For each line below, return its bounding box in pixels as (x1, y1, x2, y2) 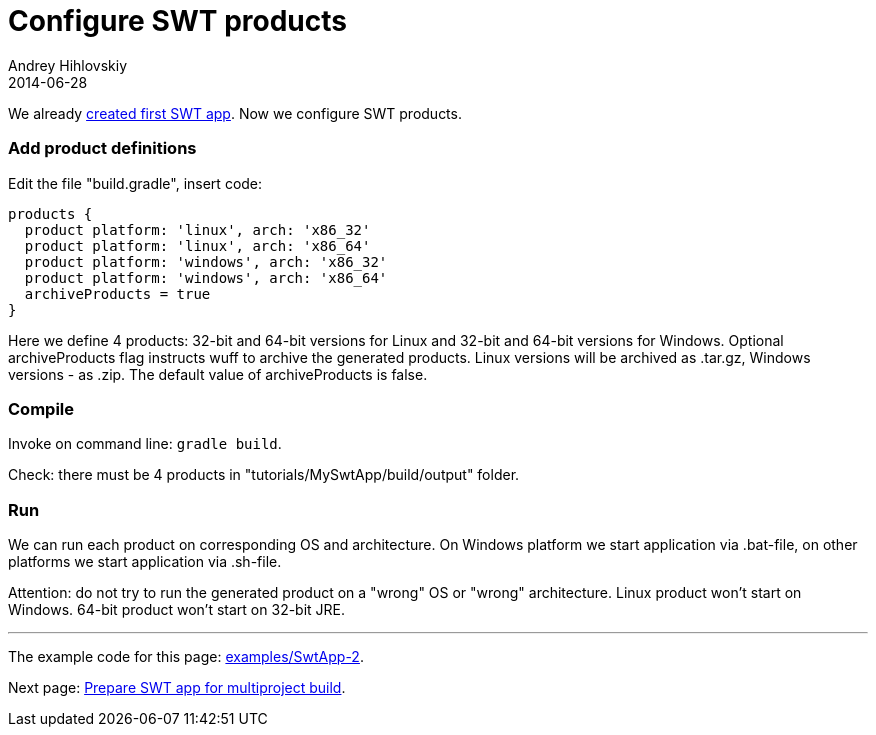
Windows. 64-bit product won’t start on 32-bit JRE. (8, 601, 346, 618)
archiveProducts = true (24, 285, 211, 302)
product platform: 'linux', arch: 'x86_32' (24, 221, 371, 238)
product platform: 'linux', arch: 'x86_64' (24, 237, 371, 254)
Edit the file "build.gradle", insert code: (8, 174, 263, 192)
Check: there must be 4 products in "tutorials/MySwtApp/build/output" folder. (8, 466, 520, 484)
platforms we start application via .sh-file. (8, 553, 282, 570)
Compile (8, 398, 74, 419)
